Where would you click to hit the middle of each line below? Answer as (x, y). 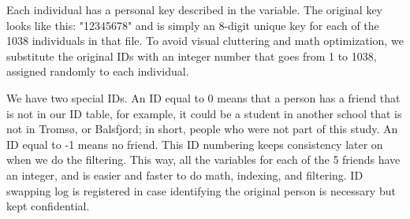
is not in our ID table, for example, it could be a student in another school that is (204, 113)
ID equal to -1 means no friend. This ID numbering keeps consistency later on (195, 144)
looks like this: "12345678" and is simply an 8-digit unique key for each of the (193, 25)
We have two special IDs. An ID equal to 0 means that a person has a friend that (203, 97)
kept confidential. (48, 206)
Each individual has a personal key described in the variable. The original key (195, 9)
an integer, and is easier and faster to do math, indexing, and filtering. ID (185, 174)
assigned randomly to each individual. (98, 71)
